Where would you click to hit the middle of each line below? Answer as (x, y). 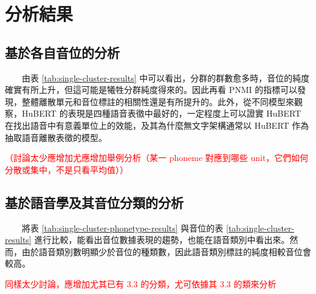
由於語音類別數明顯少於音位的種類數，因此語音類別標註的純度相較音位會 (166, 251)
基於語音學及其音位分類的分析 (94, 202)
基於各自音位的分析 (62, 52)
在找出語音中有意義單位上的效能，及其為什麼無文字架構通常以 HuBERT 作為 (157, 125)
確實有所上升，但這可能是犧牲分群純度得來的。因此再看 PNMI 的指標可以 (151, 90)
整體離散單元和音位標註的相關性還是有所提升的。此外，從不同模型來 (158, 101)
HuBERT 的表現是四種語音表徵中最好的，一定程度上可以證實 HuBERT (161, 113)
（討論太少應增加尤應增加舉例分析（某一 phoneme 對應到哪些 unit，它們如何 (157, 158)
